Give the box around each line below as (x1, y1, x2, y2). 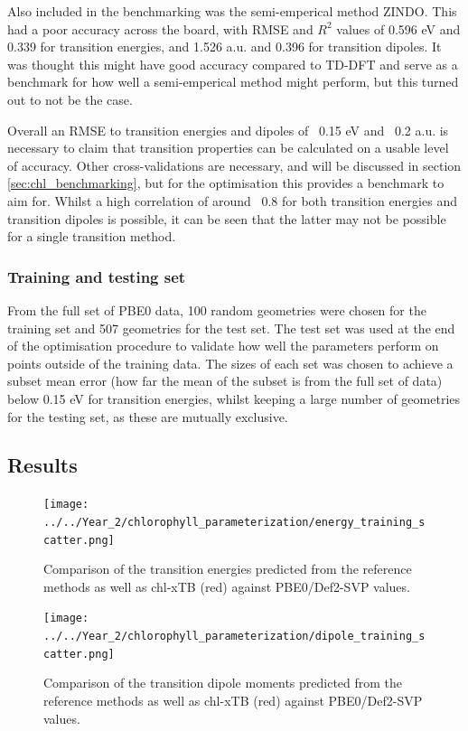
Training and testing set (7, 265, 186, 287)
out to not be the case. (7, 89, 133, 108)
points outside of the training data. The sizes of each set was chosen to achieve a (7, 353, 454, 372)
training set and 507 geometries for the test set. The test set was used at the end (7, 318, 455, 337)
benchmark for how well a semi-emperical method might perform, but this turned (7, 72, 459, 91)
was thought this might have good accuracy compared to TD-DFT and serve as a (7, 54, 458, 73)
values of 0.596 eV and (336, 19, 461, 38)
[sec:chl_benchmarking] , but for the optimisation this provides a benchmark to (7, 173, 445, 192)
